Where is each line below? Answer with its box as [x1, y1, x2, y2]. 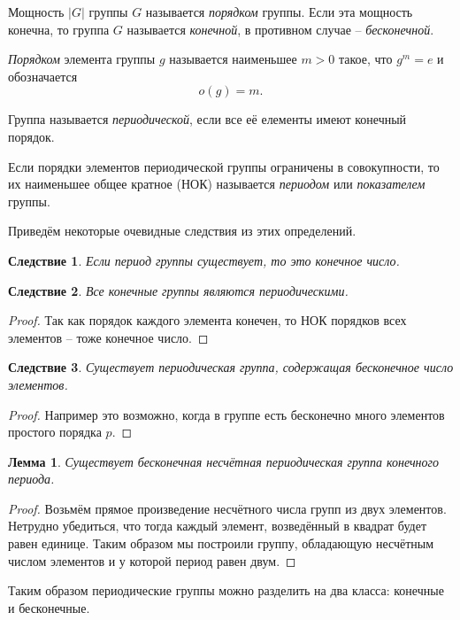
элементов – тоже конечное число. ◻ [8, 328, 209, 346]
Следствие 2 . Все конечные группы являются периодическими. [8, 281, 349, 299]
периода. [8, 469, 55, 488]
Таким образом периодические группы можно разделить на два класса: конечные [8, 581, 444, 600]
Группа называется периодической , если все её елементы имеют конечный [8, 110, 407, 128]
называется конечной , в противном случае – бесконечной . [126, 19, 434, 38]
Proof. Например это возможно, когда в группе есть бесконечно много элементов [8, 405, 445, 423]
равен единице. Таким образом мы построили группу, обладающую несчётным [8, 534, 434, 553]
